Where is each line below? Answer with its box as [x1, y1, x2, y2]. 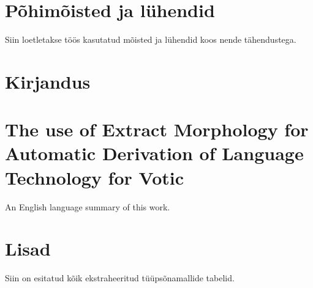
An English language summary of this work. [5, 200, 170, 213]
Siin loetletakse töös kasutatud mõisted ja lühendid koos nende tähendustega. [5, 33, 296, 46]
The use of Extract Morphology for [5, 117, 309, 142]
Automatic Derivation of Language [5, 141, 304, 166]
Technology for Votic [5, 164, 184, 190]
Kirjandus [5, 68, 91, 94]
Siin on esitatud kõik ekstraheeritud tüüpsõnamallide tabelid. [5, 271, 235, 284]
